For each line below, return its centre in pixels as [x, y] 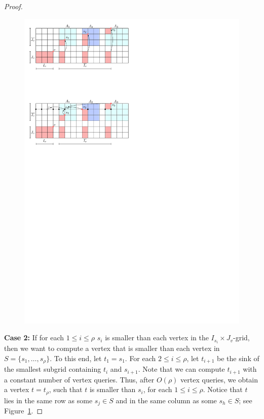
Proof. [13, 6]
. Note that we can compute [181, 369]
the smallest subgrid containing [53, 369]
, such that [66, 389]
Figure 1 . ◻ [24, 411]
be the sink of [238, 358]
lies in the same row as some [48, 400]
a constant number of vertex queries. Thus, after [79, 379]
